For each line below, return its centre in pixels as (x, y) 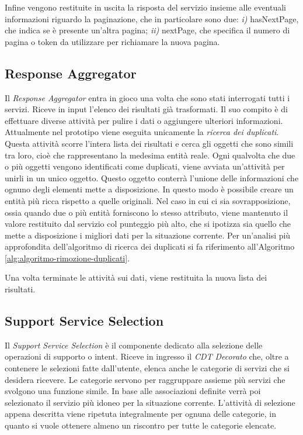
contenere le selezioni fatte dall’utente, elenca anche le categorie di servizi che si (147, 368)
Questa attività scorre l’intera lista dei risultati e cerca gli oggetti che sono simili (149, 143)
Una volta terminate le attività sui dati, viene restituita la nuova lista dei (136, 277)
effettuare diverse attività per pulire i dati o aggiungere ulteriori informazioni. (144, 120)
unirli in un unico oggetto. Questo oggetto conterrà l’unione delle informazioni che (152, 177)
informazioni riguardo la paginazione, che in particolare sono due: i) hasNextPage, (152, 18)
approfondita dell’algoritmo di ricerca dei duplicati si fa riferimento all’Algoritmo (150, 246)
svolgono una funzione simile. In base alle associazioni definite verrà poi (133, 391)
